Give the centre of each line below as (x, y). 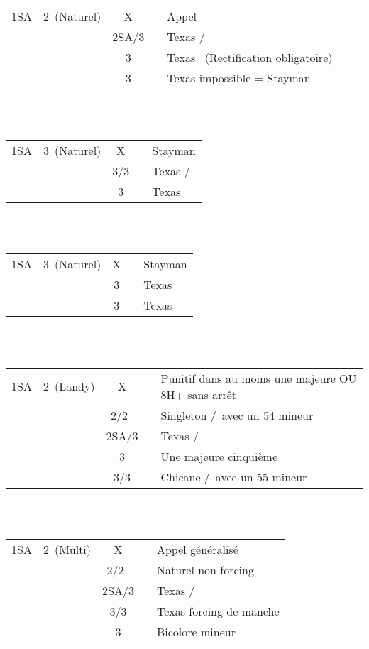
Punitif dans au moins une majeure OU (259, 378)
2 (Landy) (69, 386)
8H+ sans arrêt (198, 394)
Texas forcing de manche (218, 611)
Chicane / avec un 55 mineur (234, 476)
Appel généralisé (197, 549)
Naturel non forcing (205, 569)
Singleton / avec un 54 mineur (237, 415)
